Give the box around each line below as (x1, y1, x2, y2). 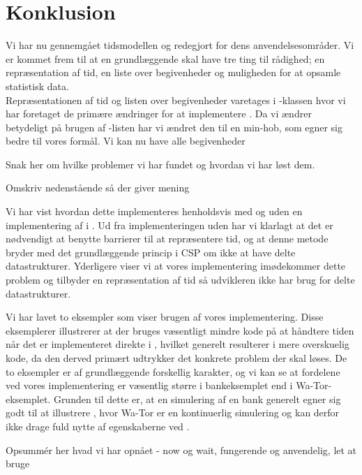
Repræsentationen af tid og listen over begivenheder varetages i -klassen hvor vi (6, 92, 346, 107)
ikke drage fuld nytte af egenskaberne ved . (6, 418, 190, 433)
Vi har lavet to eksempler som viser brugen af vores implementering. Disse (6, 309, 324, 324)
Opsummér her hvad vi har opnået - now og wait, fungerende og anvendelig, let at (6, 442, 357, 457)
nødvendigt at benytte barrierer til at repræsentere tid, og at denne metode (6, 231, 329, 246)
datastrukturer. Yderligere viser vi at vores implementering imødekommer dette (6, 258, 346, 273)
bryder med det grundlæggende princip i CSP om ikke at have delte (6, 244, 296, 259)
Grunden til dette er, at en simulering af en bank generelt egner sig (53, 391, 341, 406)
